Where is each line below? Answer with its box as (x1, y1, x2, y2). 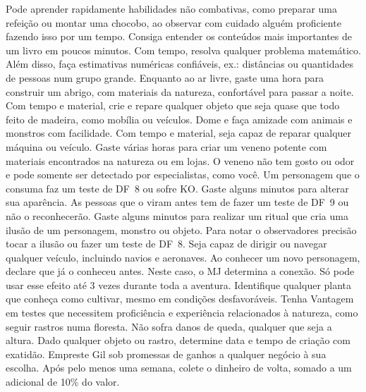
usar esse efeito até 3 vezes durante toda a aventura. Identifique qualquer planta (6, 277, 352, 292)
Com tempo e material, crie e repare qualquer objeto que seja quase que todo (6, 98, 340, 113)
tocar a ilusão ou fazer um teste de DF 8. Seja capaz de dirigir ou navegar (6, 236, 327, 251)
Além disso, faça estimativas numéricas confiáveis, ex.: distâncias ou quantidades (6, 56, 354, 71)
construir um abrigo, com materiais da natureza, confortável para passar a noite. (6, 84, 354, 99)
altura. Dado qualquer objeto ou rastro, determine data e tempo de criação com (6, 333, 350, 348)
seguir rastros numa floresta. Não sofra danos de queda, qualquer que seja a (6, 319, 332, 333)
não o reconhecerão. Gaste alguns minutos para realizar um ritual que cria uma (6, 208, 348, 223)
